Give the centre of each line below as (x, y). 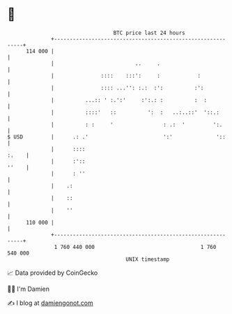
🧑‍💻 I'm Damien (29, 289)
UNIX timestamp (148, 259)
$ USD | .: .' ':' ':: (117, 137)
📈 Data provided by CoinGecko (53, 273)
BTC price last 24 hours (149, 33)
